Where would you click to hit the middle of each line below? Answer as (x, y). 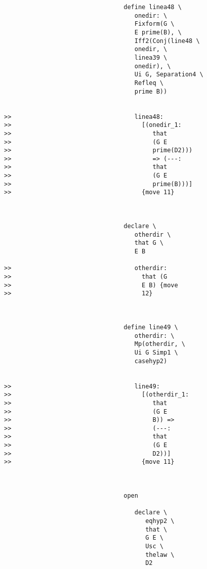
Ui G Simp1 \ (156, 352)
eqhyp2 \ (160, 521)
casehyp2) (151, 361)
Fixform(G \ (154, 24)
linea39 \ (151, 57)
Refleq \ (149, 83)
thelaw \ (160, 555)
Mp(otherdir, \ (160, 344)
